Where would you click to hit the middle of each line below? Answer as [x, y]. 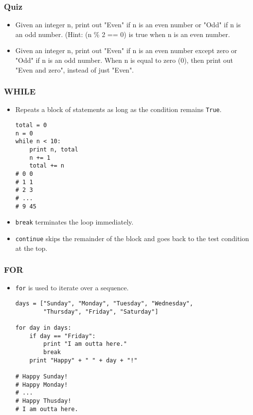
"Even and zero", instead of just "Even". [75, 69]
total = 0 [31, 125]
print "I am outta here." [85, 344]
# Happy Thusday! [43, 401]
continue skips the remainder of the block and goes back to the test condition [132, 238]
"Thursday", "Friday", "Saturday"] [101, 311]
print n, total [54, 150]
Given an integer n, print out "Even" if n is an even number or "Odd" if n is [128, 25]
